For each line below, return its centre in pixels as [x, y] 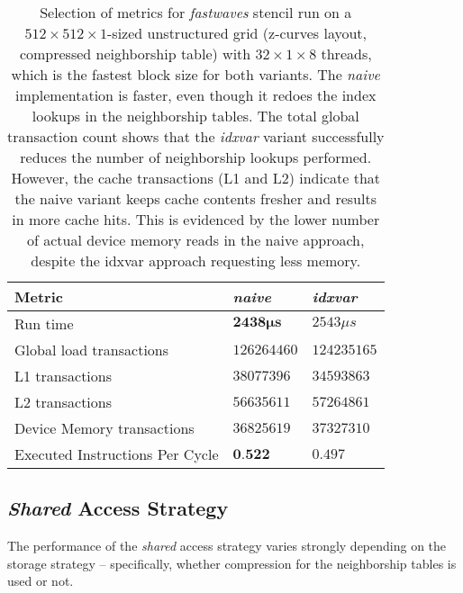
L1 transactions [64, 376]
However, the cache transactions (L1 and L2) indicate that [196, 178]
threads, [346, 54]
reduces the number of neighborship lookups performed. [196, 157]
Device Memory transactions [104, 428]
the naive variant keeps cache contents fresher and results [195, 198]
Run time [44, 323]
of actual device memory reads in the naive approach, [196, 240]
